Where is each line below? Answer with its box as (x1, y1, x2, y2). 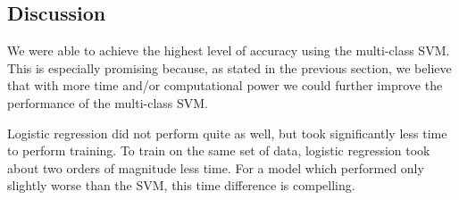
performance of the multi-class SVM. (7, 93, 209, 112)
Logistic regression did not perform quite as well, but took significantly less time (7, 123, 447, 142)
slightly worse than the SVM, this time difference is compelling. (7, 176, 355, 195)
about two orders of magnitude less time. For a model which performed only (7, 158, 424, 177)
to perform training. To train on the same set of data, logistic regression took (7, 141, 430, 160)
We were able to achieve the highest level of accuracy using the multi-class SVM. (7, 41, 450, 60)
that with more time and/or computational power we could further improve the (7, 76, 443, 95)
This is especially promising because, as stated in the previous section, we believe (7, 58, 452, 77)
